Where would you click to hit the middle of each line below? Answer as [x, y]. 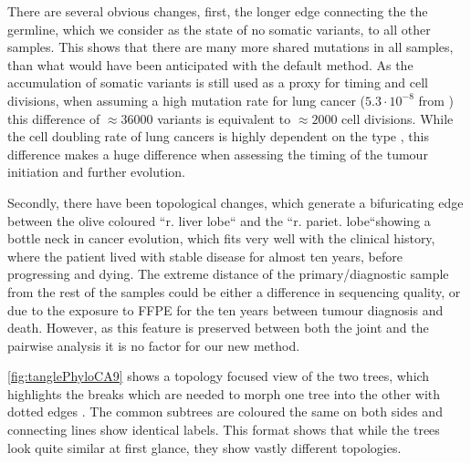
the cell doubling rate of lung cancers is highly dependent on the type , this [218, 136]
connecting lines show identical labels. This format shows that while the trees [224, 430]
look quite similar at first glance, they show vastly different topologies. [204, 447]
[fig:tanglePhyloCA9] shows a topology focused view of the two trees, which [219, 376]
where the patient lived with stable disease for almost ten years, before [205, 256]
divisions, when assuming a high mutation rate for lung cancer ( [187, 100]
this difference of [54, 118]
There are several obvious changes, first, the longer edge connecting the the [218, 11]
